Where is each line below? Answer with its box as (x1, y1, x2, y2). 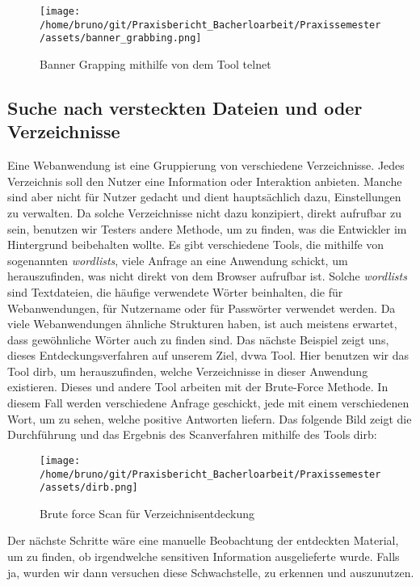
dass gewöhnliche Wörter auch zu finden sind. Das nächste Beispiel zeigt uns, (7, 331, 389, 348)
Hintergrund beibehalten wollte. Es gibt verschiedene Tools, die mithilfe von (7, 236, 384, 253)
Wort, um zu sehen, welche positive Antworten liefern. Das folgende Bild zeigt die (7, 410, 412, 427)
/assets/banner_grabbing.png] (40, 32, 202, 44)
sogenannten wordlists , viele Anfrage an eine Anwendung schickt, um (7, 251, 348, 268)
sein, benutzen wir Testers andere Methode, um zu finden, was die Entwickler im (7, 220, 407, 237)
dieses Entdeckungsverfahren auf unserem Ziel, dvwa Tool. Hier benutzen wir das (7, 347, 409, 364)
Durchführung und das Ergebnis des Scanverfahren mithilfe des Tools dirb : (7, 426, 377, 443)
